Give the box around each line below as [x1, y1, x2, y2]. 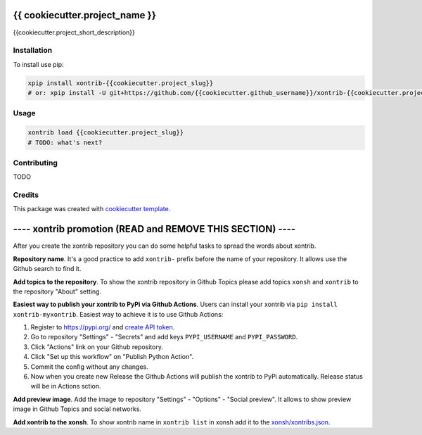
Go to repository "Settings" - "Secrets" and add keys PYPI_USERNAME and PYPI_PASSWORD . [30, 333, 298, 341]
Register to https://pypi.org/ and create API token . [30, 323, 175, 332]
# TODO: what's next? [27, 138, 103, 146]
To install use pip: [13, 60, 64, 68]
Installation [13, 46, 53, 56]
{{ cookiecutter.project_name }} [13, 9, 157, 21]
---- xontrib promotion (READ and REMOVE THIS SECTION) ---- [13, 223, 295, 235]
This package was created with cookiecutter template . [13, 205, 171, 213]
